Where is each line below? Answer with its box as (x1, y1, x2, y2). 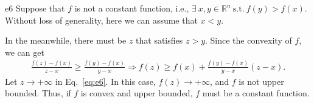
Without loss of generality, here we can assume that (5, 13, 198, 26)
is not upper (239, 75, 284, 87)
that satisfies (136, 34, 183, 47)
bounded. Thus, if (5, 87, 71, 99)
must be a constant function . (202, 87, 310, 99)
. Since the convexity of (205, 34, 292, 47)
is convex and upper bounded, (80, 87, 193, 99)
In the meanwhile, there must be (5, 34, 127, 47)
